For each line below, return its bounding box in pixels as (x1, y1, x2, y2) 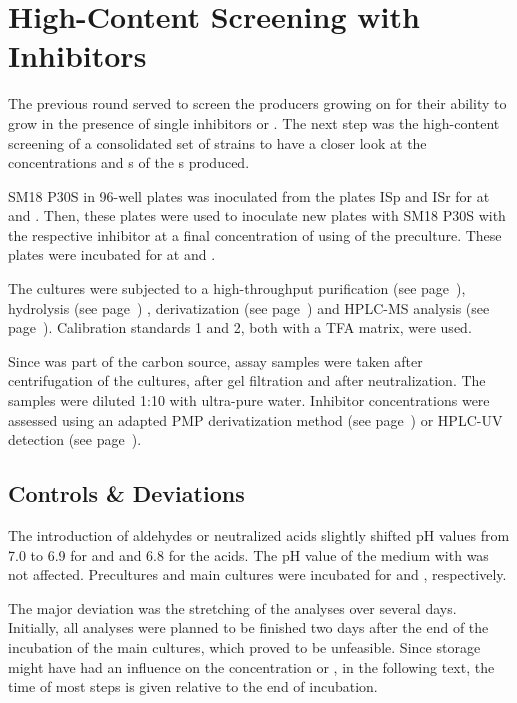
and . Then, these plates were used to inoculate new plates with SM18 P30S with (8, 205, 506, 226)
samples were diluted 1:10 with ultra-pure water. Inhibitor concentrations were (8, 390, 490, 411)
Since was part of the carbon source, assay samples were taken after (8, 350, 423, 371)
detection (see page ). (8, 429, 142, 450)
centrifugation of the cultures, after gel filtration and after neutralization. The (8, 370, 486, 391)
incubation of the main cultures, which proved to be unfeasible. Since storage (8, 636, 481, 657)
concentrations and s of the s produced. (8, 152, 250, 173)
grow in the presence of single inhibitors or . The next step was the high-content (8, 112, 500, 133)
